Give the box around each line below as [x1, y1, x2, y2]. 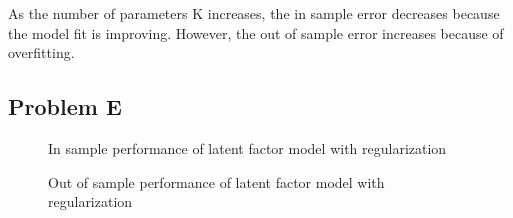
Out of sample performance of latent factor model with [48, 171, 385, 192]
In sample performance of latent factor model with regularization [48, 137, 447, 158]
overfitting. [8, 42, 75, 63]
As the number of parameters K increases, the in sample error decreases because [8, 3, 500, 23]
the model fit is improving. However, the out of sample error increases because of [8, 22, 504, 43]
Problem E [8, 91, 122, 122]
